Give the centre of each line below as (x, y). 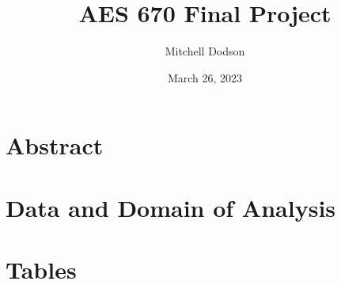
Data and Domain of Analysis (171, 207)
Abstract (55, 145)
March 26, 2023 (205, 77)
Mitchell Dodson (205, 51)
